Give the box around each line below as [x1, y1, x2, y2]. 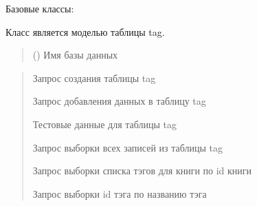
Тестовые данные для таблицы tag [32, 116, 177, 131]
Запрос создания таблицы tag [32, 70, 156, 85]
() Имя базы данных [32, 48, 118, 62]
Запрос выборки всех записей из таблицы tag [32, 140, 223, 154]
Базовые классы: [5, 1, 74, 15]
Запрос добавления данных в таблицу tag [32, 94, 206, 108]
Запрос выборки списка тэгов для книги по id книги [32, 163, 252, 178]
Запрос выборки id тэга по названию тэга [32, 186, 207, 200]
